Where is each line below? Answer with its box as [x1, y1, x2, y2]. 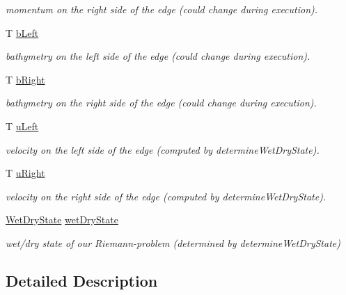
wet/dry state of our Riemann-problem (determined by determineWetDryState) [6, 235, 340, 250]
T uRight [6, 166, 45, 180]
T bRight [6, 72, 45, 86]
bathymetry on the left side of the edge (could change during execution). [6, 49, 310, 63]
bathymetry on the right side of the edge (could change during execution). [6, 95, 317, 110]
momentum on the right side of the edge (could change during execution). [6, 2, 318, 16]
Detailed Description [6, 269, 158, 291]
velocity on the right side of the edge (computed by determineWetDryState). [6, 189, 327, 203]
